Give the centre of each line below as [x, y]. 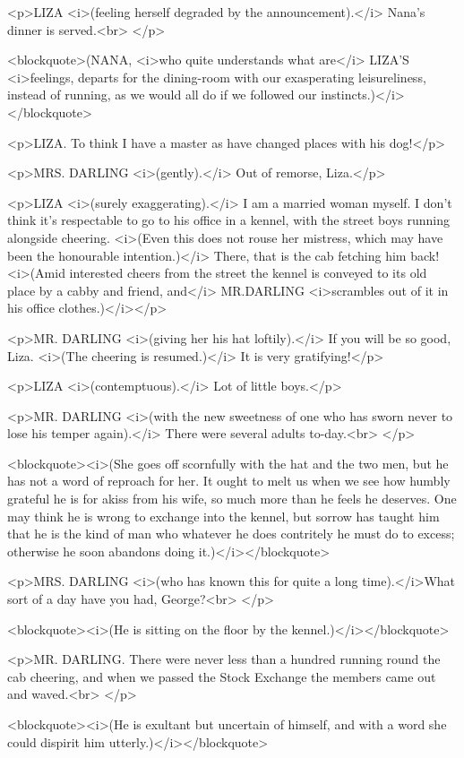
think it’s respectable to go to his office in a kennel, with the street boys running [228, 220]
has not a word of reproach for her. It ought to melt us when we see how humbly [229, 481]
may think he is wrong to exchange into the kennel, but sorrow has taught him [223, 516]
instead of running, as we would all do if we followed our [162, 95]
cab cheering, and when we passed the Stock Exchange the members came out [222, 676]
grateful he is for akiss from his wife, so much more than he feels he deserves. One [232, 499]
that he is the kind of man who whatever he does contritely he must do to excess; [231, 534]
